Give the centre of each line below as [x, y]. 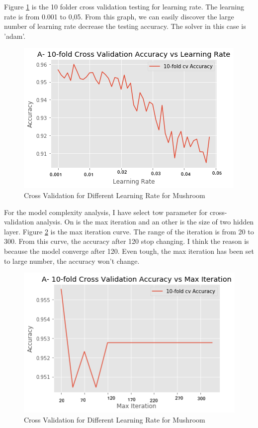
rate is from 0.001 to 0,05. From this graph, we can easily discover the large [119, 16]
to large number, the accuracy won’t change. [72, 261]
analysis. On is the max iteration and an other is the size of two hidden [145, 222]
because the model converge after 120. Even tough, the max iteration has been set [129, 251]
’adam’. [15, 36]
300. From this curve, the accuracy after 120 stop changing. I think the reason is [127, 241]
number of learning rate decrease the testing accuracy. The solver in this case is [125, 26]
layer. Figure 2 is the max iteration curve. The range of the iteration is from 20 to [129, 231]
